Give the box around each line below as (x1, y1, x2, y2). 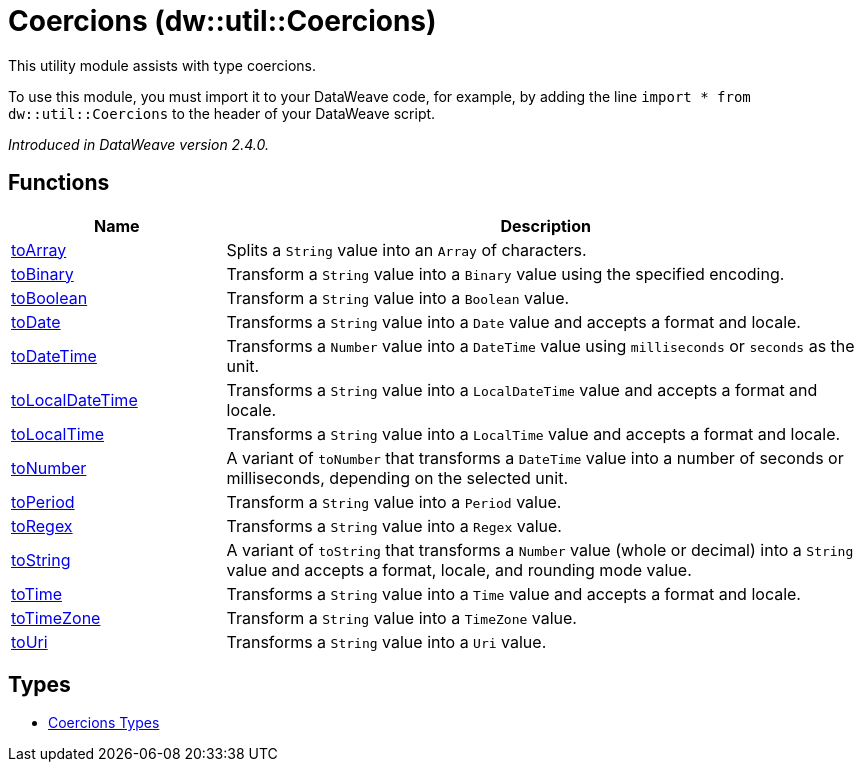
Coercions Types (48, 714, 160, 732)
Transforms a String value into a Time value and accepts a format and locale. (226, 583, 801, 604)
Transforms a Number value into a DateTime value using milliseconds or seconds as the (226, 335, 855, 356)
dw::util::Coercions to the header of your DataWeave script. (8, 104, 436, 122)
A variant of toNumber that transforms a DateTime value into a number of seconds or (226, 447, 844, 468)
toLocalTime (11, 423, 105, 444)
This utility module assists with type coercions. (8, 56, 317, 74)
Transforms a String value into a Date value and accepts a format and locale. (226, 311, 801, 332)
